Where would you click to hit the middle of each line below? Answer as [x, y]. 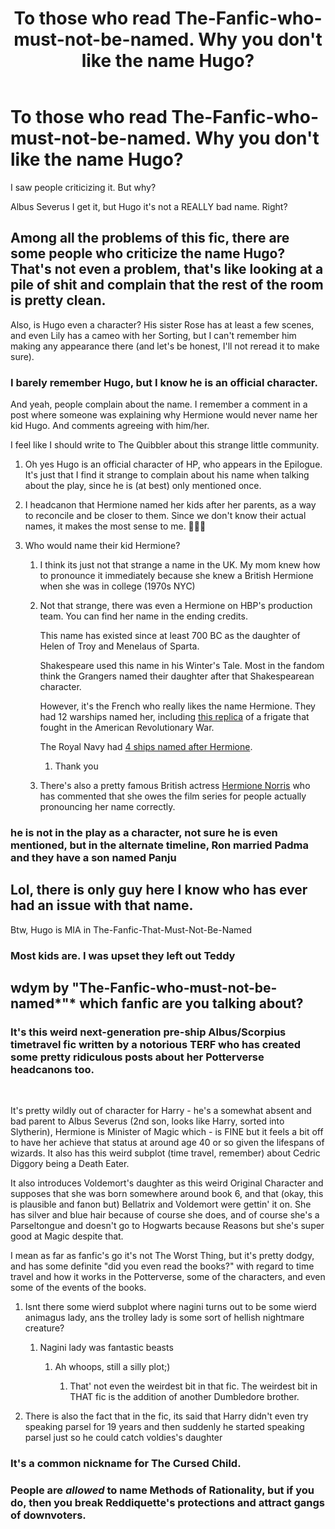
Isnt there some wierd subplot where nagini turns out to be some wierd [170, 1307]
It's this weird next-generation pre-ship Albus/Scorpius [148, 1032]
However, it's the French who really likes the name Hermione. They [177, 706]
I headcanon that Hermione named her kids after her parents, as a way [170, 505]
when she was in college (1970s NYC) [117, 586]
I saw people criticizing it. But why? [83, 187]
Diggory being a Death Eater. [70, 1164]
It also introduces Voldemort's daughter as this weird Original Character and [167, 1183]
